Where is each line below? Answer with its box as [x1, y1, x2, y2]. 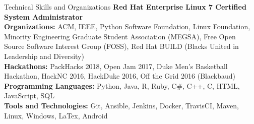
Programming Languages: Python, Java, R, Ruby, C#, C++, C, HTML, [4, 80, 240, 91]
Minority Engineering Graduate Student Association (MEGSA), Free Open [4, 31, 236, 41]
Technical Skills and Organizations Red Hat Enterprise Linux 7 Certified [4, 2, 246, 12]
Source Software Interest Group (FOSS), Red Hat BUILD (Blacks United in [4, 41, 239, 51]
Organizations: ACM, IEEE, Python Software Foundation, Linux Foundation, [4, 21, 250, 32]
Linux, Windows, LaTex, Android [4, 110, 108, 120]
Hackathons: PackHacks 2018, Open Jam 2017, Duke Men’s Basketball [4, 60, 228, 71]
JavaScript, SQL [4, 90, 55, 101]
